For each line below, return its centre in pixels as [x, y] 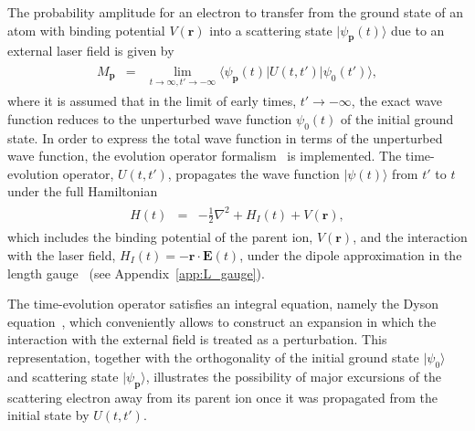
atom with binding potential [86, 30]
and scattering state [63, 376]
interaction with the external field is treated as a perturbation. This [197, 339]
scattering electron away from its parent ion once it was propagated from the [222, 397]
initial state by [48, 415]
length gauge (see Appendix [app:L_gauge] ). [136, 273]
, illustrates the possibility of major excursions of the [294, 376]
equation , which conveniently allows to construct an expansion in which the [222, 321]
